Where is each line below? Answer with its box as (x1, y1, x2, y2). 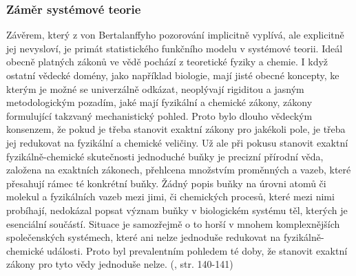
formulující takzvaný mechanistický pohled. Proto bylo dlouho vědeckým (6, 108, 313, 123)
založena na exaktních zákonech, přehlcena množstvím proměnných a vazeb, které (6, 162, 351, 177)
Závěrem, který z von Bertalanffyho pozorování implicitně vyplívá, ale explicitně (6, 28, 344, 42)
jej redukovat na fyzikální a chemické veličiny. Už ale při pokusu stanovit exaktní (6, 135, 348, 149)
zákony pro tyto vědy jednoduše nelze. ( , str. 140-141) (6, 257, 233, 271)
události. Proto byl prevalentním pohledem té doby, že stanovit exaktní (47, 243, 348, 257)
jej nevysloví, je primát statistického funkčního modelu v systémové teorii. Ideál (6, 41, 343, 55)
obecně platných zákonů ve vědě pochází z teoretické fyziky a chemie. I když (6, 54, 328, 69)
